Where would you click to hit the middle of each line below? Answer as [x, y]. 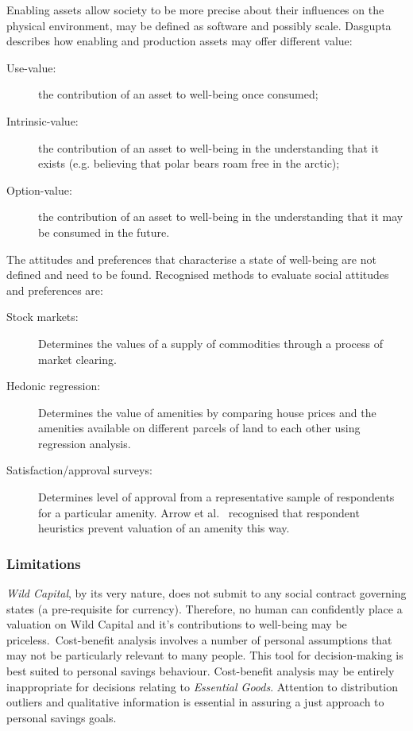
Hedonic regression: [54, 386]
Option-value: [39, 190]
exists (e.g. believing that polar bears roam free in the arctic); [189, 163]
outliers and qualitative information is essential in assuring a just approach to [195, 702]
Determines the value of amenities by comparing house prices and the [207, 412]
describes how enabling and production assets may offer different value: [179, 41]
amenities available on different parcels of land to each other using [199, 428]
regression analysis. [85, 443]
